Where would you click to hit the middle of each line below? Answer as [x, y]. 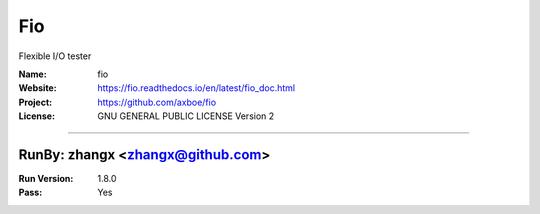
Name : [32, 74]
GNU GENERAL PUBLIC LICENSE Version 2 [186, 116]
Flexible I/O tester [55, 56]
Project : [35, 102]
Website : [37, 88]
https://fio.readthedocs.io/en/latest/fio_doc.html [196, 88]
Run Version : [46, 179]
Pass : [30, 192]
